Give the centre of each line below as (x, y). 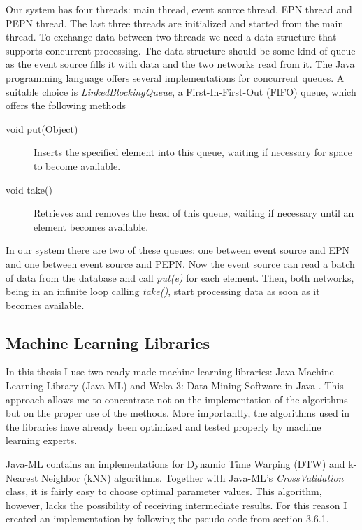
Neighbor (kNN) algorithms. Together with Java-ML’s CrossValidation (193, 477)
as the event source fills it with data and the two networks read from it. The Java (180, 64)
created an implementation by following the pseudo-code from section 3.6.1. (167, 518)
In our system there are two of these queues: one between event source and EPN (178, 250)
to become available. (77, 165)
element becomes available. (91, 226)
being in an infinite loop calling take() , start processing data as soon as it (163, 291)
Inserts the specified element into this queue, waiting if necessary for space (193, 152)
